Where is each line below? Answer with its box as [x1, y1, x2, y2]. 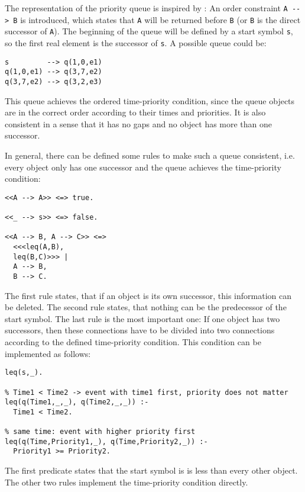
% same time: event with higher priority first [5, 427, 196, 436]
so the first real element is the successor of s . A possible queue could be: [5, 36, 267, 49]
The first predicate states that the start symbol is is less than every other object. [5, 464, 298, 477]
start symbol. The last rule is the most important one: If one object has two [5, 312, 280, 324]
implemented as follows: [5, 347, 91, 359]
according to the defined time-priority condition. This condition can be [5, 336, 261, 348]
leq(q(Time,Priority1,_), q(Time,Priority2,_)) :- [5, 437, 208, 446]
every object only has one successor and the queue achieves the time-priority [5, 160, 281, 173]
